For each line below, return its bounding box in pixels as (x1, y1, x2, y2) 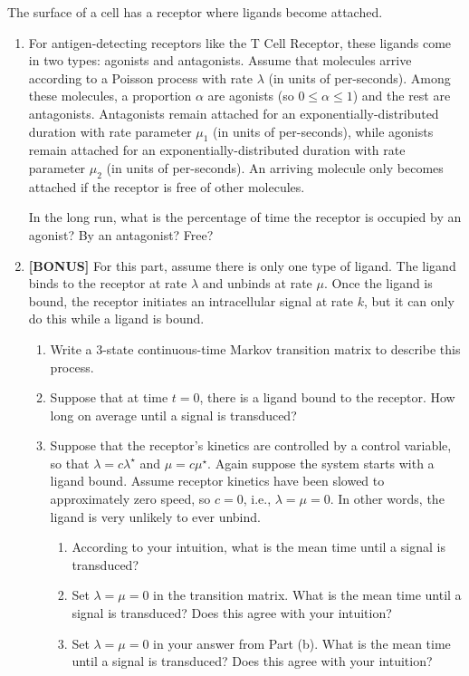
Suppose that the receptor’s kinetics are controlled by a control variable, (50, 436, 452, 455)
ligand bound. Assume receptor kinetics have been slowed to (50, 471, 385, 490)
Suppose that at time (50, 388, 168, 407)
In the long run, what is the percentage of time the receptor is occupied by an (28, 208, 462, 227)
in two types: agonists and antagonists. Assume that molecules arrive (28, 51, 412, 70)
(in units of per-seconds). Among (268, 68, 451, 87)
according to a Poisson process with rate (28, 68, 253, 87)
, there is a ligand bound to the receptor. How (199, 388, 455, 407)
